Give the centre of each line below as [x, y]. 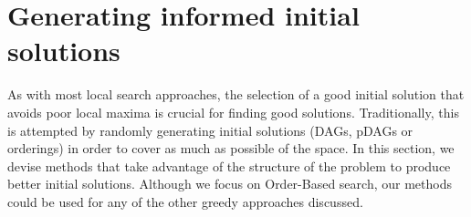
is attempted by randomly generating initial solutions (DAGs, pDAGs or [210, 130]
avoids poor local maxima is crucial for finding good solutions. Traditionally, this [233, 112]
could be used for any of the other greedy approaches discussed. [185, 201]
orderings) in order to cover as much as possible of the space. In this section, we [231, 148]
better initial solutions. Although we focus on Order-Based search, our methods [230, 184]
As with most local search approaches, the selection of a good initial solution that [236, 94]
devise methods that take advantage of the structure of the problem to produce [229, 165]
